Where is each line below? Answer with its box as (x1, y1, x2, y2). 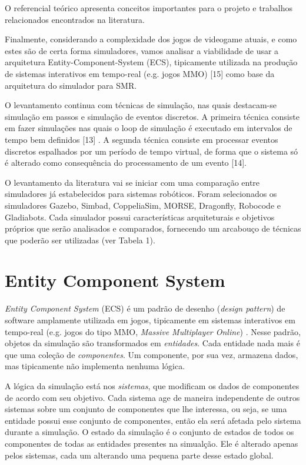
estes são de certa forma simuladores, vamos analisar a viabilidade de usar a (5, 44, 279, 56)
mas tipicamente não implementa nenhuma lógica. (5, 360, 185, 372)
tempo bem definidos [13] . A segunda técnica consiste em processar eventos (5, 133, 278, 145)
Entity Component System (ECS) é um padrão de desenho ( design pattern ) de (5, 302, 285, 315)
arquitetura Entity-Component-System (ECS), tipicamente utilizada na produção (5, 56, 298, 68)
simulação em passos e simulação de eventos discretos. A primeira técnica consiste (5, 110, 300, 122)
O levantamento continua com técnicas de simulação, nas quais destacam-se (5, 99, 277, 111)
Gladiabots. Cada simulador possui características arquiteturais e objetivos (5, 210, 275, 223)
